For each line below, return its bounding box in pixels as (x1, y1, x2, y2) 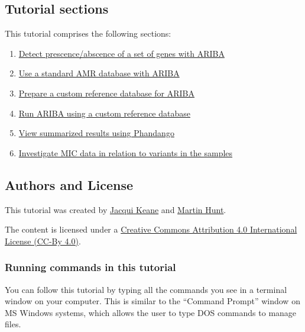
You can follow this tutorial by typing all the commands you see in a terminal (5, 283, 287, 295)
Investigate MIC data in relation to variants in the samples (18, 146, 233, 159)
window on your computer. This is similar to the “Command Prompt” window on (5, 295, 300, 307)
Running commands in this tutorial (5, 260, 176, 275)
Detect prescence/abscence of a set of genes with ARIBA (18, 47, 225, 59)
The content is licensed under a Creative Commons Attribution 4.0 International (5, 223, 297, 236)
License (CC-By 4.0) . (5, 234, 81, 247)
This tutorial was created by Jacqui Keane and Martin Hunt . (5, 203, 226, 215)
